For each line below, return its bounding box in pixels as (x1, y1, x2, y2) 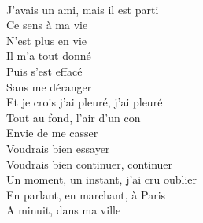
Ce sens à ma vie (6, 17, 88, 33)
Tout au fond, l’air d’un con (6, 109, 141, 125)
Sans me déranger (6, 78, 92, 95)
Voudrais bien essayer (6, 139, 110, 156)
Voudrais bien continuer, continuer (6, 155, 173, 172)
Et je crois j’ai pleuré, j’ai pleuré (6, 94, 163, 110)
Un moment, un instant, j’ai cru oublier (6, 171, 197, 188)
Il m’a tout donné (6, 47, 91, 64)
